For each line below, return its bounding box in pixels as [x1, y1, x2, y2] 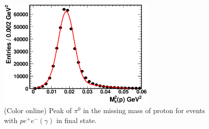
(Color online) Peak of [4, 105, 72, 116]
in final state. [56, 115, 97, 125]
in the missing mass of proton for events [83, 105, 206, 116]
